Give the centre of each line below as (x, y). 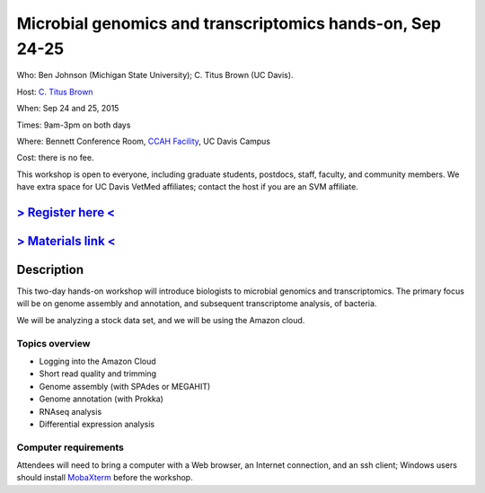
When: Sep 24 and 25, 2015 (68, 109)
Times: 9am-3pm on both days (74, 125)
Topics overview (53, 343)
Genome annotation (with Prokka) (101, 399)
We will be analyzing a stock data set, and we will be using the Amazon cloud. (161, 320)
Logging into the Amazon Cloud (97, 361)
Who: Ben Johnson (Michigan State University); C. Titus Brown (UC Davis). (155, 75)
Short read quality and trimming (98, 374)
